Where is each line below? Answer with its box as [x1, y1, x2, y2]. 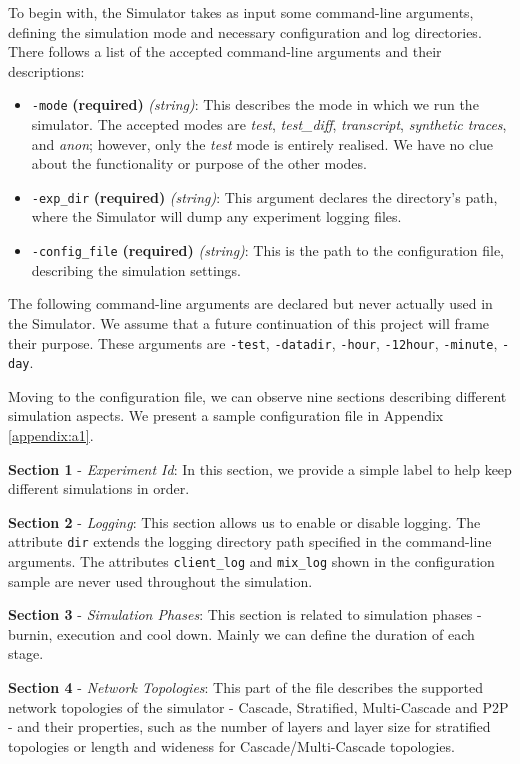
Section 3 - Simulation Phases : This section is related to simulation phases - [8, 604, 482, 625]
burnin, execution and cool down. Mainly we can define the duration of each [8, 623, 475, 644]
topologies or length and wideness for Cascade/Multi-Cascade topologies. [8, 735, 455, 756]
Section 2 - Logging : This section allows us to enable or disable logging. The [8, 511, 481, 532]
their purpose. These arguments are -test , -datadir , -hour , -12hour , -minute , [8, 332, 498, 353]
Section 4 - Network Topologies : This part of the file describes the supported [8, 677, 484, 698]
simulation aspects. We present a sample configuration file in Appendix [8, 405, 444, 426]
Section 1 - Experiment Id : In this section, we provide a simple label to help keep [8, 458, 512, 479]
